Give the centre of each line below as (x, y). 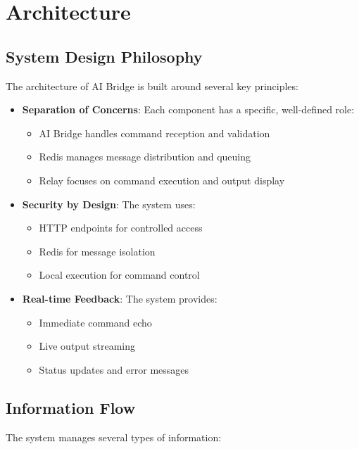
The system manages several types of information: (114, 437)
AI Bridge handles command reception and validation (155, 133)
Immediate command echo (95, 322)
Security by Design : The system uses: (109, 204)
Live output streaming (87, 346)
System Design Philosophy (104, 56)
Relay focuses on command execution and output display (162, 180)
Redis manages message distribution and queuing (145, 157)
